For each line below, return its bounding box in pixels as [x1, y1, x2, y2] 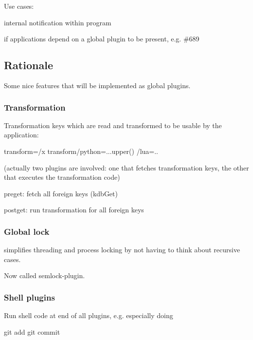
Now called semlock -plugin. [4, 270, 85, 281]
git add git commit [4, 326, 60, 337]
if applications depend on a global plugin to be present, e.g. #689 [4, 34, 199, 44]
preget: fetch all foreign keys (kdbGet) [4, 188, 118, 198]
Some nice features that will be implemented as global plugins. [4, 80, 191, 90]
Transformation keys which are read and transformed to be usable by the [4, 120, 222, 130]
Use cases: [4, 1, 34, 11]
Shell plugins [4, 291, 55, 303]
